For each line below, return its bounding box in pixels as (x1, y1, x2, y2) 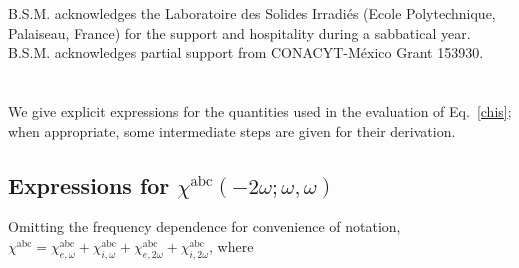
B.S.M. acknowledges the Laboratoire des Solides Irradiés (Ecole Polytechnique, (8, 3, 496, 23)
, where (209, 235, 254, 256)
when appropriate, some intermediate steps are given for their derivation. (8, 120, 456, 141)
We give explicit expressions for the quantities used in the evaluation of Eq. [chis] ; (8, 100, 512, 121)
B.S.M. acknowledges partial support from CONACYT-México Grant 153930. (8, 42, 484, 63)
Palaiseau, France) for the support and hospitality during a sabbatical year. (8, 22, 471, 43)
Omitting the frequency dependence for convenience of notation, (8, 216, 401, 237)
